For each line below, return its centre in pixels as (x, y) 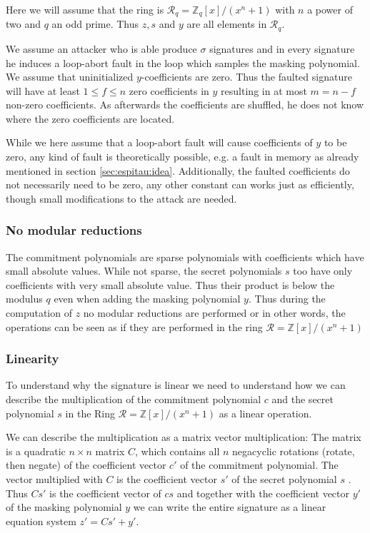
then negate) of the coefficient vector (86, 465)
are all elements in (227, 24)
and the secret (302, 399)
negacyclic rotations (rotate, (294, 451)
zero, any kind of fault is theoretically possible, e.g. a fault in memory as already (182, 157)
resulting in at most (264, 90)
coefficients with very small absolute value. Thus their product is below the (170, 284)
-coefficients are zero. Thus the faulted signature (246, 77)
